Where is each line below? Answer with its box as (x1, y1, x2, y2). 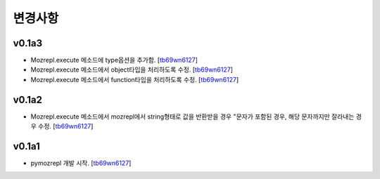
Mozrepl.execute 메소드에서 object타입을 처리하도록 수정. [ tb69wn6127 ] (30, 65, 234, 74)
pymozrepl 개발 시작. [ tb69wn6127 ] (30, 159, 132, 168)
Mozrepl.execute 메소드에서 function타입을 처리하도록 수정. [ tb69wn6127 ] (30, 75, 239, 84)
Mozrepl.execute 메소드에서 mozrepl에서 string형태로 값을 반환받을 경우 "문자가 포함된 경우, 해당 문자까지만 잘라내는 (30, 112, 355, 121)
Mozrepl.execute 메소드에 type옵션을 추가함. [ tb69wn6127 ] (30, 56, 198, 65)
